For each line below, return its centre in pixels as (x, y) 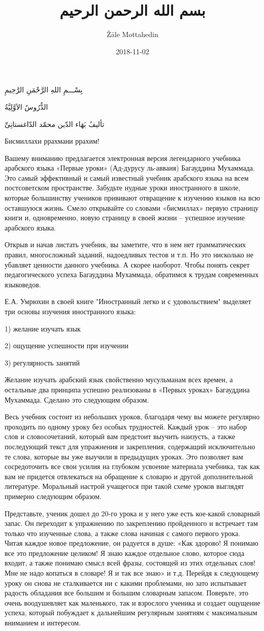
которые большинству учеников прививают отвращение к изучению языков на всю (133, 198)
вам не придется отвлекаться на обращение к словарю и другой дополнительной (129, 476)
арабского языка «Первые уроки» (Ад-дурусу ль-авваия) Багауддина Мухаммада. (130, 168)
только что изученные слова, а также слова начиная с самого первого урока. (123, 533)
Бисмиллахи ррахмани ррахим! (52, 141)
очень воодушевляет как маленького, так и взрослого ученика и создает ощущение (133, 602)
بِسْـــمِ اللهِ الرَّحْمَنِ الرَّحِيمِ (44, 90)
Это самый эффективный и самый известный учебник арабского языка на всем (127, 177)
